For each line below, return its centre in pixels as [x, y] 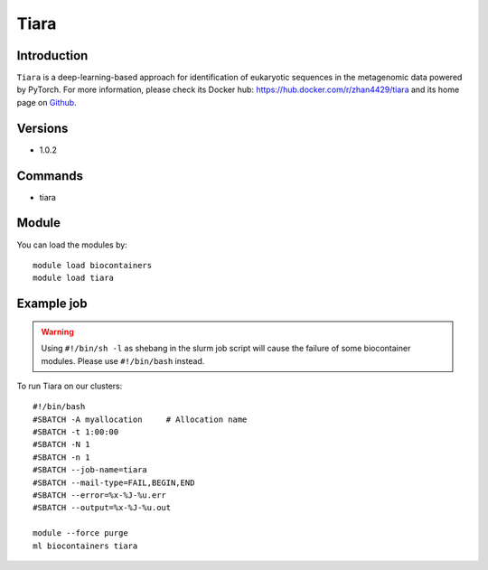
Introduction [52, 56]
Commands [50, 176]
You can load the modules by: [72, 245]
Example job [52, 304]
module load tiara [74, 278]
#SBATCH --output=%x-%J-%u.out [102, 508]
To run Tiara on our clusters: [70, 386]
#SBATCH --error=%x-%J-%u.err [100, 495]
